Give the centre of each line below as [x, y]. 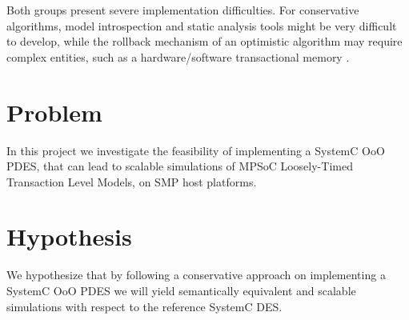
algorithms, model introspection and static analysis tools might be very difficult [202, 25]
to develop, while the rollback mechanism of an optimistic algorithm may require [204, 41]
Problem [54, 112]
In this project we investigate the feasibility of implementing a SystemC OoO [196, 150]
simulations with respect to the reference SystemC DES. [144, 306]
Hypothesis [69, 236]
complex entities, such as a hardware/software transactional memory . [178, 56]
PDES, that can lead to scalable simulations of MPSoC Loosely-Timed [180, 166]
